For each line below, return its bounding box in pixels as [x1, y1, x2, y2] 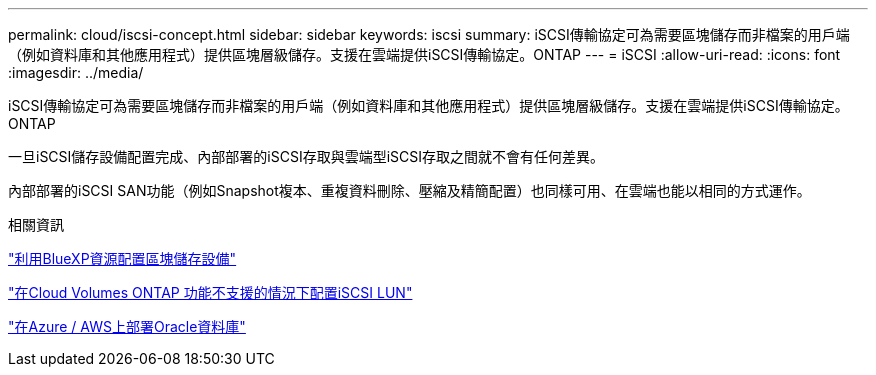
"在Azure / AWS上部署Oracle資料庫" [8, 318, 246, 335]
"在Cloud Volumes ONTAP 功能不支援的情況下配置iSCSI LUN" [8, 284, 413, 301]
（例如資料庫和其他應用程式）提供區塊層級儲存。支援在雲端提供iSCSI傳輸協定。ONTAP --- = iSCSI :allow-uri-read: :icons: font [8, 46, 841, 63]
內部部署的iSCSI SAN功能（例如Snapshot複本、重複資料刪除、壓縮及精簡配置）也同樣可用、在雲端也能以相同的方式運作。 [8, 182, 811, 199]
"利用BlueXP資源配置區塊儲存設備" [8, 250, 237, 267]
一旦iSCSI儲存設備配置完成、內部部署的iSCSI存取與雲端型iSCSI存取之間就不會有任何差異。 [8, 148, 605, 165]
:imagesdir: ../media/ [8, 64, 144, 81]
